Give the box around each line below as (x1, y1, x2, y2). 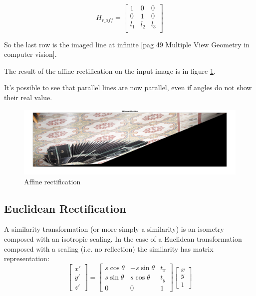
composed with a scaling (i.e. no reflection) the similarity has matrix (4, 243, 214, 254)
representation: (4, 253, 49, 264)
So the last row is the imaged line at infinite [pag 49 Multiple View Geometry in (4, 39, 250, 49)
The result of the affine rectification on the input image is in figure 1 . (4, 65, 216, 76)
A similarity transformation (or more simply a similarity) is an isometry (4, 224, 224, 234)
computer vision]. (4, 49, 57, 59)
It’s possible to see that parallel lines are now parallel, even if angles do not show (4, 82, 252, 93)
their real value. (4, 92, 52, 102)
